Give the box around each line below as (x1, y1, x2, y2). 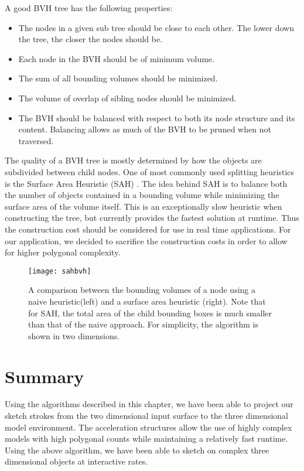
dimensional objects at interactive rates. (5, 455, 148, 467)
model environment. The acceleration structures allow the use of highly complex (5, 421, 292, 433)
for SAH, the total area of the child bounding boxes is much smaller (28, 306, 272, 319)
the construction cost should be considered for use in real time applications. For (5, 223, 291, 235)
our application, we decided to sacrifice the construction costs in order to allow (5, 234, 288, 247)
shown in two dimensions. (28, 329, 120, 342)
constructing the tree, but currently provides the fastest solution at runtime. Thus (5, 211, 299, 224)
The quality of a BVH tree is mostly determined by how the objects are (5, 154, 262, 166)
